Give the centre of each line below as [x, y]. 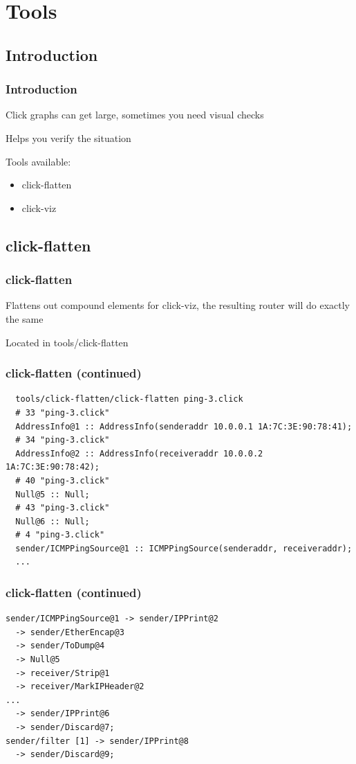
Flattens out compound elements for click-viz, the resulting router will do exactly [178, 305]
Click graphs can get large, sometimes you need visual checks [135, 115]
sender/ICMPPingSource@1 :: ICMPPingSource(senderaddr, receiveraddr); [184, 548]
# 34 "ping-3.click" [63, 440]
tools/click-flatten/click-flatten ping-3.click [129, 399]
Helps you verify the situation [68, 137]
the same [25, 318]
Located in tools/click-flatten [67, 342]
